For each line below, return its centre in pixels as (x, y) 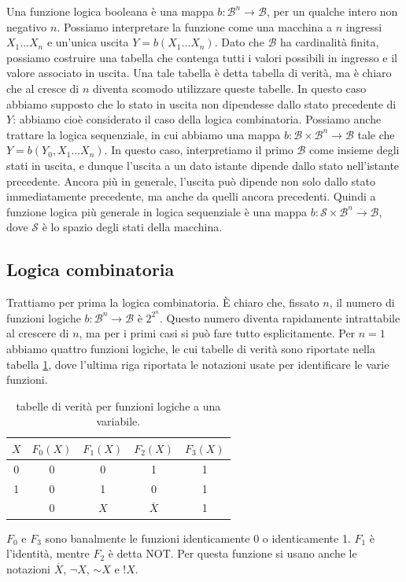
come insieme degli (354, 150)
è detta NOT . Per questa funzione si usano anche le (233, 553)
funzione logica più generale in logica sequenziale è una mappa (157, 211)
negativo (27, 26)
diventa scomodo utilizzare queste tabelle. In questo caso (229, 88)
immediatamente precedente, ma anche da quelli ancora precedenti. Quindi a (191, 196)
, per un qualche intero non (332, 11)
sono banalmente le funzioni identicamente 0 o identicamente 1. (198, 538)
